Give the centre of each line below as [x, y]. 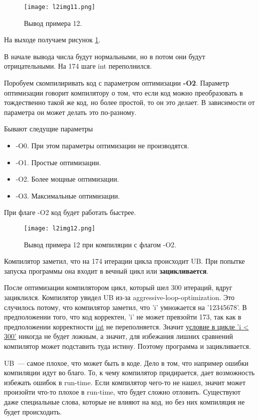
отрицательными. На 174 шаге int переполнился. [78, 66]
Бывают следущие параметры [49, 129]
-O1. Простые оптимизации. [58, 162]
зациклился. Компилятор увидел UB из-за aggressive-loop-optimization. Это [119, 297]
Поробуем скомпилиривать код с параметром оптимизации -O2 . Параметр [117, 83]
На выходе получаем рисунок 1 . [52, 40]
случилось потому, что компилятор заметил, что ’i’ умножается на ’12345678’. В [126, 307]
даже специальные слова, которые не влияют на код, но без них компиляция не [125, 401]
